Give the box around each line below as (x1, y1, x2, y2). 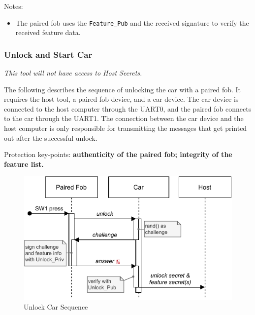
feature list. (4, 158, 44, 169)
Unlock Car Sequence (24, 302, 88, 312)
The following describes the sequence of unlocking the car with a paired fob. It (4, 84, 241, 94)
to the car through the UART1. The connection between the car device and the (4, 113, 244, 123)
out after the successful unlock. (4, 132, 97, 143)
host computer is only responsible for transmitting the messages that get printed (4, 123, 247, 133)
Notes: (4, 1, 23, 11)
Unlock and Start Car (4, 48, 93, 60)
